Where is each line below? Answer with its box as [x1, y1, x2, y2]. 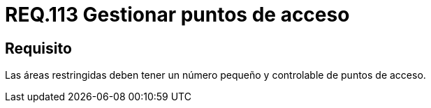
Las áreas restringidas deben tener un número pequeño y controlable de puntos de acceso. [5, 69, 426, 82]
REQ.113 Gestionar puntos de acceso [5, 3, 350, 26]
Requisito [5, 39, 72, 57]
